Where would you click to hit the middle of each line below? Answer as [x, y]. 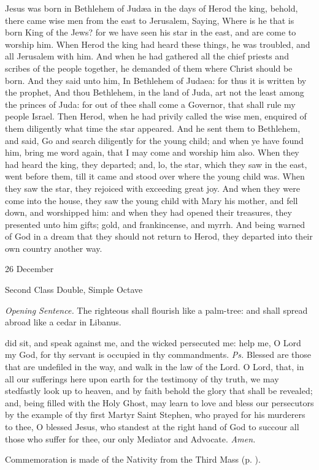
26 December [29, 269]
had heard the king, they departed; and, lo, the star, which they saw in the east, [156, 164]
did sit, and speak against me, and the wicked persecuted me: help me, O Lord [153, 342]
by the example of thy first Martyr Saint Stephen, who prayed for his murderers [155, 415]
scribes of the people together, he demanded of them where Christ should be [149, 68]
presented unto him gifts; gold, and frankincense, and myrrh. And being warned [155, 224]
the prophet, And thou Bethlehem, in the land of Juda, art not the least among [155, 92]
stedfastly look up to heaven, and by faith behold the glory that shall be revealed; [159, 391]
